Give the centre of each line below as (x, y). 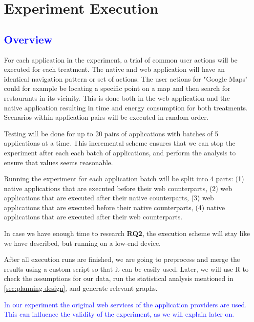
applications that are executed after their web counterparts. (93, 217)
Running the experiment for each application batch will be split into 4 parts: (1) (124, 179)
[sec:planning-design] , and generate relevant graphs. (81, 288)
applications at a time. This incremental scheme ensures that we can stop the (120, 143)
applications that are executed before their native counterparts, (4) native (115, 207)
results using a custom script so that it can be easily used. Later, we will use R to (126, 268)
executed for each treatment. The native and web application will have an (114, 69)
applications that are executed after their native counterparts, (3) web (109, 198)
